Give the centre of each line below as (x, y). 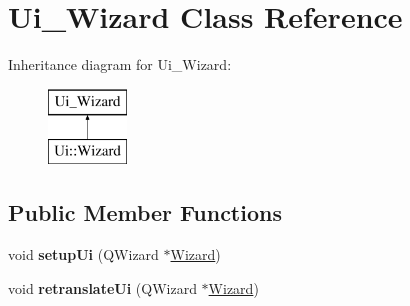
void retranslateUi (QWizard (102, 287)
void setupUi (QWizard (83, 254)
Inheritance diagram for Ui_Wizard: (120, 64)
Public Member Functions (145, 212)
